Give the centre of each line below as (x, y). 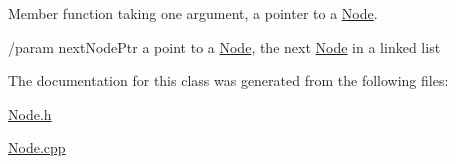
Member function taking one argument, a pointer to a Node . (193, 13)
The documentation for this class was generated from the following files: (228, 80)
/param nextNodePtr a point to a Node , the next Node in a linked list (224, 46)
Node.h (30, 113)
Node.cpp (37, 147)
